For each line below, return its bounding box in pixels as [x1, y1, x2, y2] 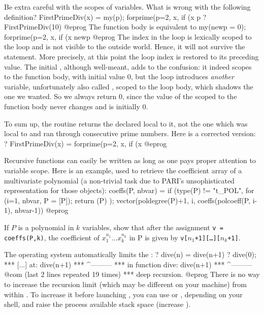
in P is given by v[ [129, 232, 188, 242]
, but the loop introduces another [130, 71, 234, 82]
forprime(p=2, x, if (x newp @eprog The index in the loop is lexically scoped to [4, 31, 252, 42]
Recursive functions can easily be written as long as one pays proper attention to [4, 155, 256, 166]
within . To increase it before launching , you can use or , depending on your [4, 289, 243, 299]
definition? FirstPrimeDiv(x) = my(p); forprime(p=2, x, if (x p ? [4, 11, 207, 22]
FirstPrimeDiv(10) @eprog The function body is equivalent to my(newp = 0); [4, 21, 246, 32]
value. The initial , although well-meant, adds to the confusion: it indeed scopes [4, 61, 252, 72]
